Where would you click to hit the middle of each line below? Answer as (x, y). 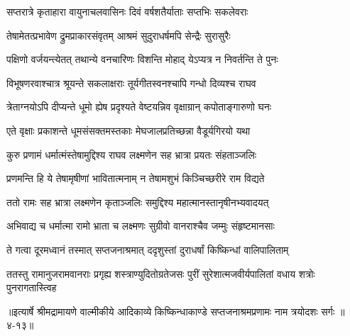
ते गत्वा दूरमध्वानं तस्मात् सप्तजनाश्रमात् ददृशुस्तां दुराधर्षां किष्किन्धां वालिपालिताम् (148, 249)
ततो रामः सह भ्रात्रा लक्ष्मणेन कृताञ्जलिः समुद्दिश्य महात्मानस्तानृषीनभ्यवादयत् (138, 202)
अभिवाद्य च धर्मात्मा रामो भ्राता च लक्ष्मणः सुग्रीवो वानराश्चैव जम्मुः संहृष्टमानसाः (141, 226)
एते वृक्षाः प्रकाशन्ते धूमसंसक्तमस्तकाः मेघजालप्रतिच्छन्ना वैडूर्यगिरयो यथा (128, 130)
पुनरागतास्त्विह (32, 287)
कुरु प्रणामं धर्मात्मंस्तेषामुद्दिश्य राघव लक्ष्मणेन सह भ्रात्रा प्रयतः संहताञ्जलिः (132, 154)
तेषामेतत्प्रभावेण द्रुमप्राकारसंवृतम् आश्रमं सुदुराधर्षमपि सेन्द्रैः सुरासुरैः (119, 35)
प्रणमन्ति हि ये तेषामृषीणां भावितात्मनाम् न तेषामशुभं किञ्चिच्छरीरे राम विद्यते (136, 178)
